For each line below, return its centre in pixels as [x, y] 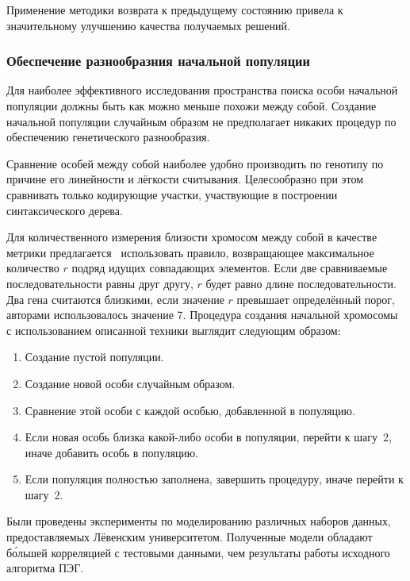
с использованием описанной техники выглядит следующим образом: [174, 330]
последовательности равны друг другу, [100, 283]
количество [33, 268]
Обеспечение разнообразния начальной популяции [158, 61]
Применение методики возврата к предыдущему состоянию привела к [175, 10]
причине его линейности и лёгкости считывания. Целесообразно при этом [185, 179]
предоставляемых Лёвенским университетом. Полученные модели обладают [190, 537]
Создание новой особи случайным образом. [130, 383]
